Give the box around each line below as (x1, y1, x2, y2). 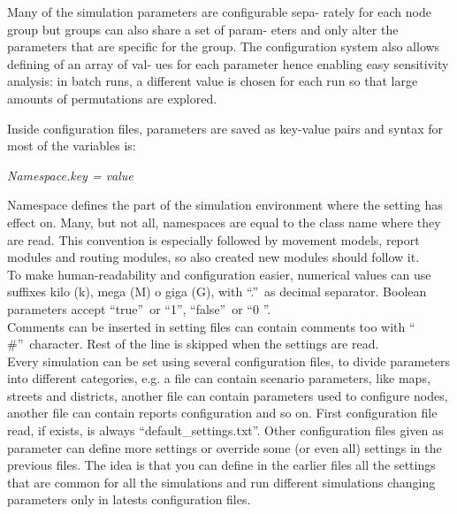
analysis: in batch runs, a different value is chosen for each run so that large (7, 72, 418, 90)
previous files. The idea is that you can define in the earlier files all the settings (7, 456, 436, 474)
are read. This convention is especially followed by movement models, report (7, 230, 420, 249)
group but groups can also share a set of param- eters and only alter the (7, 19, 399, 38)
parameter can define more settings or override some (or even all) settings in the (7, 438, 442, 456)
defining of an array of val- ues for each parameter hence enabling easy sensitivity (7, 54, 449, 73)
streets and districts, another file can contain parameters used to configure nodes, (7, 386, 448, 404)
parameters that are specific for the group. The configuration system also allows (7, 37, 440, 56)
